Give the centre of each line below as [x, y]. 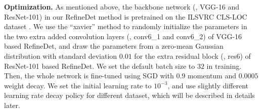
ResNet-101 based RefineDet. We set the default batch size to [100, 66]
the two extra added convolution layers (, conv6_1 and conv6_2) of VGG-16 [123, 36]
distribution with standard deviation [61, 55]
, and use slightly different [208, 85]
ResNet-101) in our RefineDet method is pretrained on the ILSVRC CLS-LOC [126, 16]
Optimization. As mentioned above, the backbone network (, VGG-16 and [122, 7]
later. [12, 105]
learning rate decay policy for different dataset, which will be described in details [129, 95]
